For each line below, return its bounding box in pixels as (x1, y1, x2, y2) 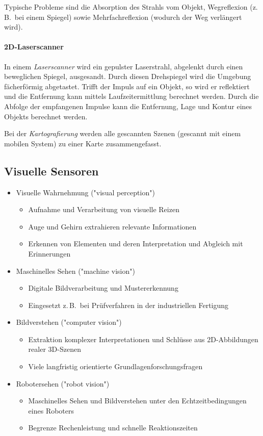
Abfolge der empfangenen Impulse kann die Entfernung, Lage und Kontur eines (4, 100, 252, 111)
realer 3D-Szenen (28, 344, 81, 354)
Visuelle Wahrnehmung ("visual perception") (16, 187, 155, 197)
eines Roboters (28, 405, 74, 416)
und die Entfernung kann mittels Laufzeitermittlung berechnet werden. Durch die (4, 91, 259, 101)
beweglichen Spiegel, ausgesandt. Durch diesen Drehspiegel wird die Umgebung (4, 71, 251, 82)
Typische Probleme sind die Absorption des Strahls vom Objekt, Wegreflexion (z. (4, 2, 258, 12)
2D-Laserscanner (4, 41, 64, 52)
